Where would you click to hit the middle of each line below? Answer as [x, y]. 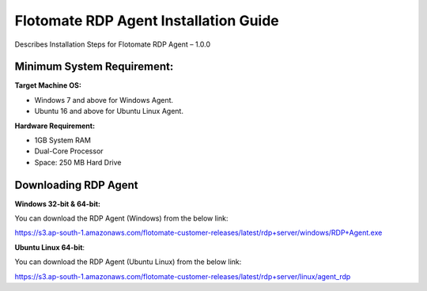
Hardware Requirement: [55, 126]
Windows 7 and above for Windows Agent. [104, 100]
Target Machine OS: [48, 85]
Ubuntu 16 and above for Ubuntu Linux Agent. [109, 111]
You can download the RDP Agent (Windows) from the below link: [121, 218]
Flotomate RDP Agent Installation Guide [147, 21]
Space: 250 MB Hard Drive [78, 162]
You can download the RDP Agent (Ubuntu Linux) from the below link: [128, 262]
